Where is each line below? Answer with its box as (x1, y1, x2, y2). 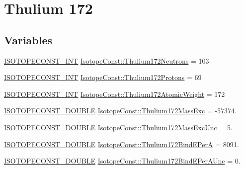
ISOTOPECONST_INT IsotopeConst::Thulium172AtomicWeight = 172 (4, 88, 225, 99)
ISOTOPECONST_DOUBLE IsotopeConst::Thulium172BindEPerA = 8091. (4, 139, 239, 149)
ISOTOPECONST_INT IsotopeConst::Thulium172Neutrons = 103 (4, 55, 209, 66)
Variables (4, 32, 53, 47)
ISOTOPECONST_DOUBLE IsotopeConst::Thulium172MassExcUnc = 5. (4, 122, 233, 132)
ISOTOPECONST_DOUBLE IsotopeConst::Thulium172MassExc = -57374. (4, 105, 237, 116)
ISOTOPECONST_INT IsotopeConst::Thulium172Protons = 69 (4, 72, 202, 83)
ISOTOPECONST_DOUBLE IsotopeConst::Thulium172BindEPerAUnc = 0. (4, 156, 241, 166)
